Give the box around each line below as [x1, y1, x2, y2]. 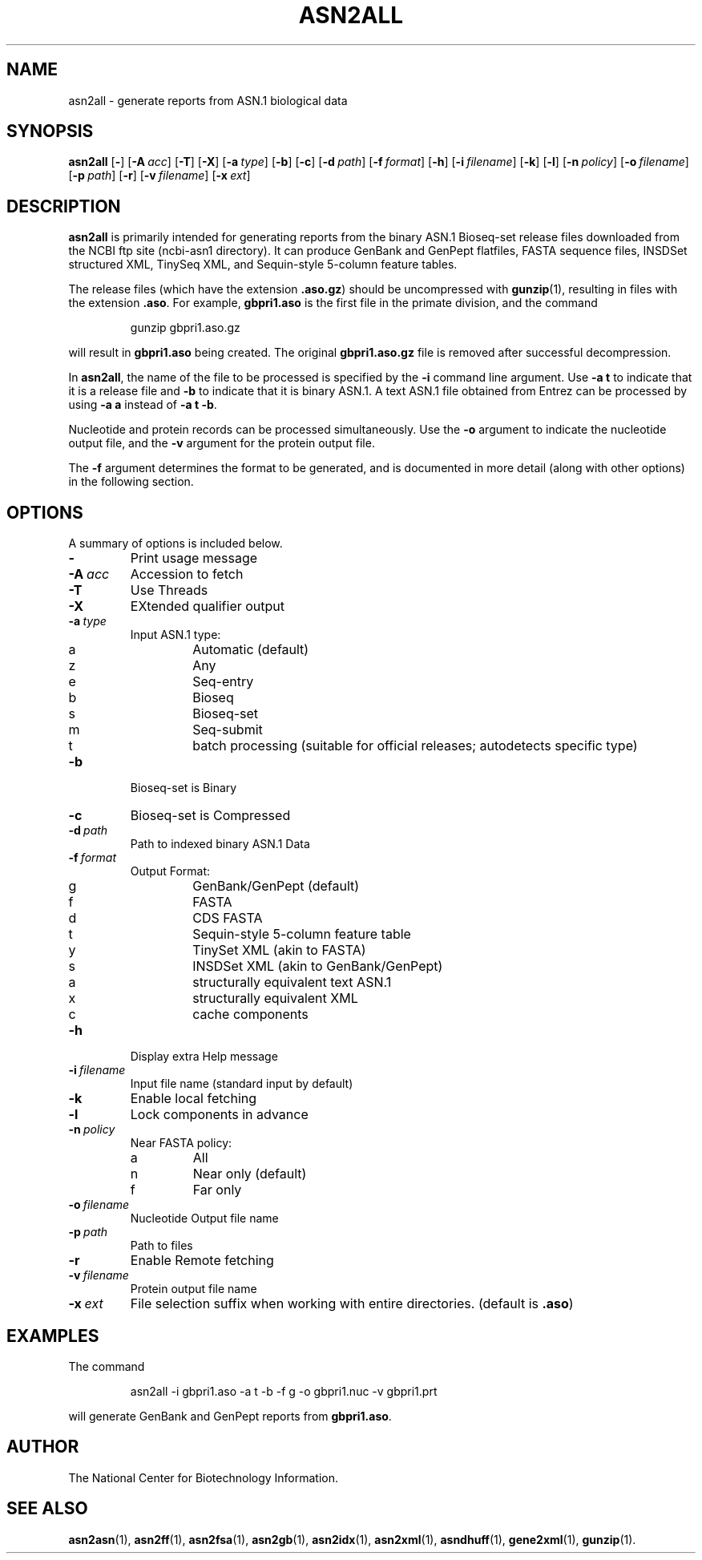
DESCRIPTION [6, 196, 121, 216]
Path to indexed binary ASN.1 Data [130, 837, 310, 851]
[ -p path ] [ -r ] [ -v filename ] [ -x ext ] [68, 168, 251, 183]
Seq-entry [192, 673, 254, 690]
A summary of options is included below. [68, 536, 283, 551]
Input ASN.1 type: [130, 628, 221, 642]
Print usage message [130, 550, 258, 567]
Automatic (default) [192, 641, 309, 658]
